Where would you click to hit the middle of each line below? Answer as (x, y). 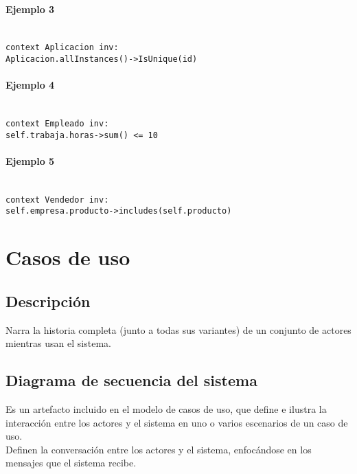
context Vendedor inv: (57, 200)
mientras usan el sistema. (58, 343)
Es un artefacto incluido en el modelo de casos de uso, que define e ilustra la (166, 409)
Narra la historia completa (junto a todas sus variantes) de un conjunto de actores (178, 329)
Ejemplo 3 (30, 9)
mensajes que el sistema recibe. (71, 463)
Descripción (48, 301)
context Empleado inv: (57, 124)
